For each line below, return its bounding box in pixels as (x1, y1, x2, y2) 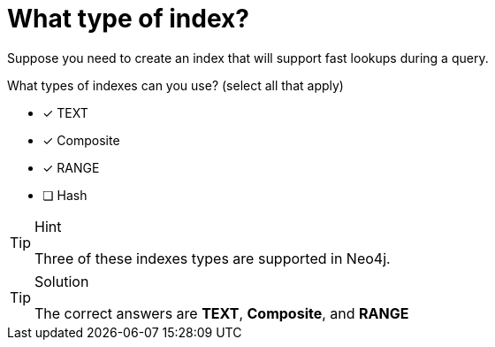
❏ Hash (42, 187, 88, 203)
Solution (34, 272, 89, 290)
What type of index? (7, 4, 249, 34)
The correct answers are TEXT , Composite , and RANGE (34, 304, 409, 322)
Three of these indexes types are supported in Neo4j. (34, 249, 391, 267)
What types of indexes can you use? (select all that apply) (7, 77, 344, 93)
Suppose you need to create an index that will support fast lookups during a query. (7, 50, 489, 66)
